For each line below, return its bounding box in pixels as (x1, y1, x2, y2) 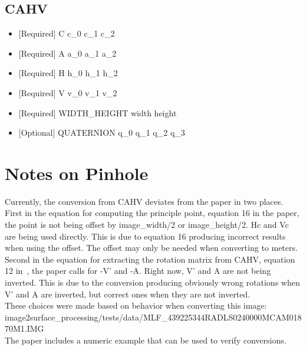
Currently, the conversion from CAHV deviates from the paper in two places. (5, 195, 284, 207)
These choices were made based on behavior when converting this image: (5, 299, 267, 312)
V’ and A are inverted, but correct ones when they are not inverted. (5, 287, 251, 300)
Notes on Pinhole (5, 161, 149, 185)
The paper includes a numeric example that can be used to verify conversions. (5, 334, 287, 346)
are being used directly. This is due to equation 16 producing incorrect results (5, 230, 286, 242)
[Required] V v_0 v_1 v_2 (18, 86, 117, 99)
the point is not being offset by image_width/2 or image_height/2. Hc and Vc (5, 218, 289, 231)
